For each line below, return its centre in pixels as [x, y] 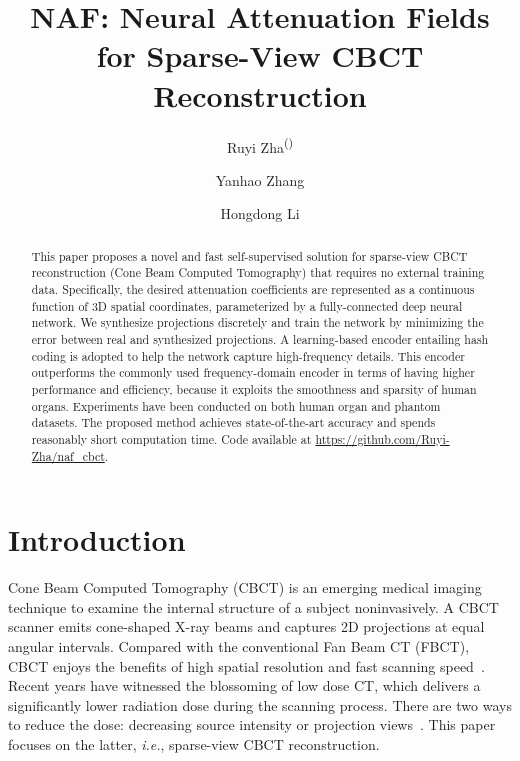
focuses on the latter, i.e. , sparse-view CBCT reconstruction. [194, 743]
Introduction [97, 539]
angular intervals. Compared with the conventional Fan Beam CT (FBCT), [239, 645]
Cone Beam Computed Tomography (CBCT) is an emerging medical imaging [245, 587]
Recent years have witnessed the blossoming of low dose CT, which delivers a [244, 685]
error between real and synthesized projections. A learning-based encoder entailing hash [260, 339]
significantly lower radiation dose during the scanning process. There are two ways [260, 704]
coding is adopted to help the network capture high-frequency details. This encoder [248, 355]
